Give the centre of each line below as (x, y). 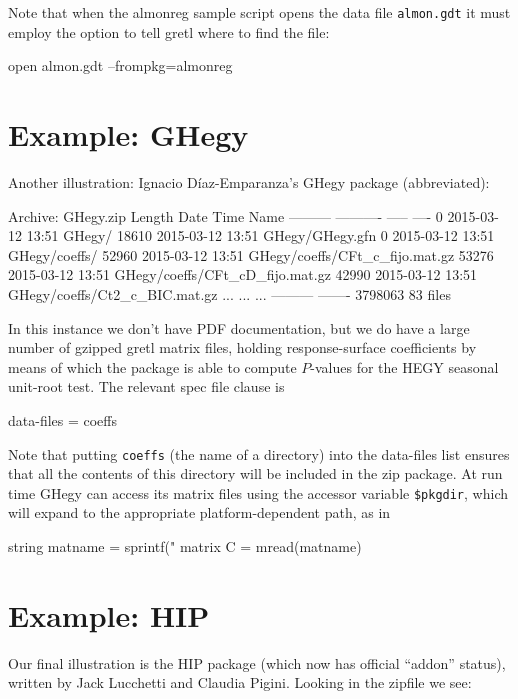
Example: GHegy (128, 134)
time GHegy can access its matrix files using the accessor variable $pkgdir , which (258, 492)
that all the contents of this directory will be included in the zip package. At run (255, 473)
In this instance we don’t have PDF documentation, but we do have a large (239, 327)
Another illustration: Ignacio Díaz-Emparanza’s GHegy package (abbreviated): (249, 181)
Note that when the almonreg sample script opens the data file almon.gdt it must (259, 12)
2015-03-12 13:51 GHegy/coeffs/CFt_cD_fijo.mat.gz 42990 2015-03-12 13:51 (243, 274)
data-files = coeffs (63, 419)
